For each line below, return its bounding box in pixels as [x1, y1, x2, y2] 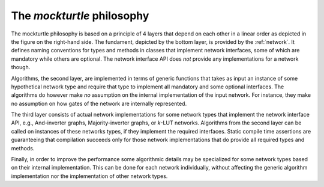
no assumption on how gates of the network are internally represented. [11, 100, 187, 107]
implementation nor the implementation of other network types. [11, 172, 168, 180]
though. [11, 64, 31, 71]
